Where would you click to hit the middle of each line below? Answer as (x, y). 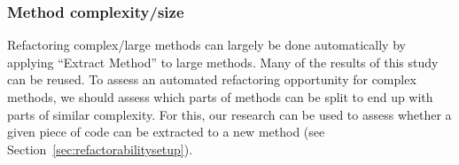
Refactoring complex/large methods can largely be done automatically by (206, 45)
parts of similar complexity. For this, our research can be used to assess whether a (229, 114)
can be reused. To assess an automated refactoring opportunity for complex (212, 79)
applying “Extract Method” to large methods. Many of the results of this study (223, 62)
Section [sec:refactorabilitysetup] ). (100, 149)
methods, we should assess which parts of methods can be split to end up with (220, 97)
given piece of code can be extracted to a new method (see (166, 132)
